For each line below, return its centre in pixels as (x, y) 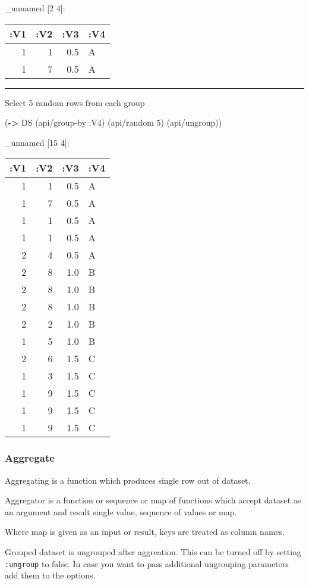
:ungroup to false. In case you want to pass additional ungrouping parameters (147, 563)
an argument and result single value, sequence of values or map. (121, 511)
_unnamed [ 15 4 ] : (37, 142)
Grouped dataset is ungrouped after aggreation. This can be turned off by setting (153, 551)
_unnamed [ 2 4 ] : (35, 8)
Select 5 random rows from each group (75, 102)
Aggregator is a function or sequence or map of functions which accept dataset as (153, 500)
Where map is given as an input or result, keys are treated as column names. (145, 532)
